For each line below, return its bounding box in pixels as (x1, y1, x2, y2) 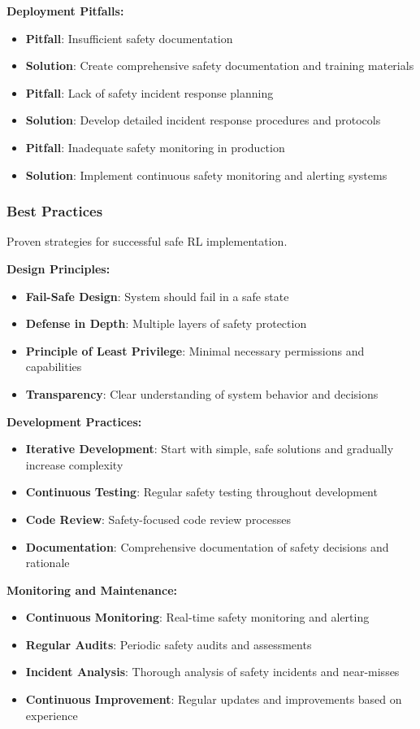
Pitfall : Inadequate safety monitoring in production (25, 138, 285, 155)
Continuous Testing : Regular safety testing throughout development (25, 483, 378, 500)
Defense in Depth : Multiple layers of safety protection (25, 315, 307, 332)
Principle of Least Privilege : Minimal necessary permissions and (25, 342, 365, 359)
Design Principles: (6, 260, 110, 277)
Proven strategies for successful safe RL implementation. (6, 233, 288, 250)
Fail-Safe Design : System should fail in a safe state (25, 287, 289, 304)
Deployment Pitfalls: (6, 2, 124, 19)
